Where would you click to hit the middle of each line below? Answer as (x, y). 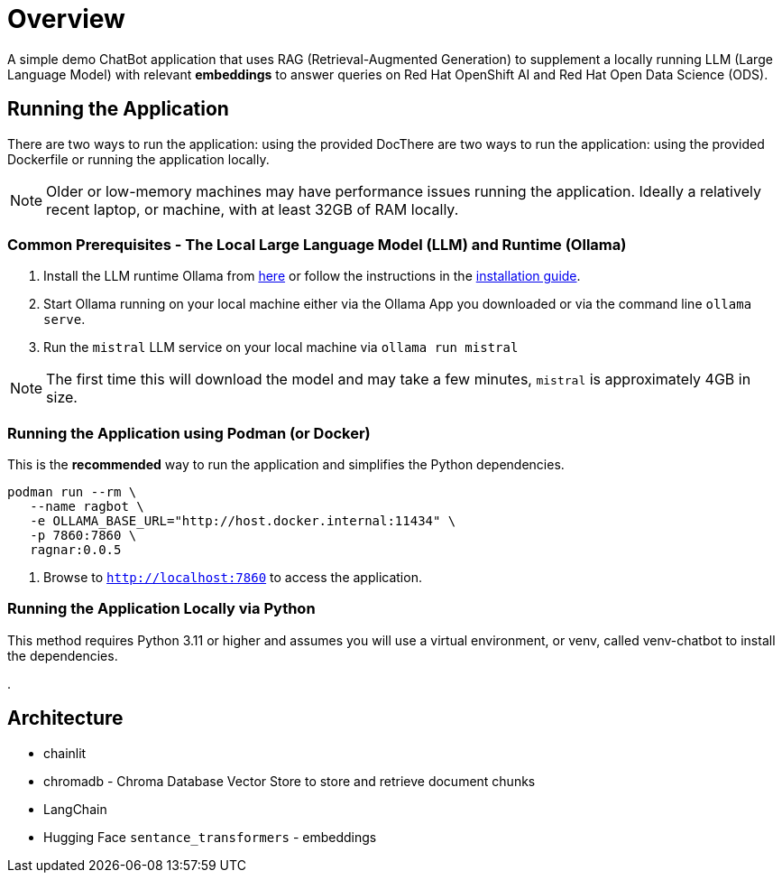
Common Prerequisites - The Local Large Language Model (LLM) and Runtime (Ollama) (317, 244)
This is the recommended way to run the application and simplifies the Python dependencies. (286, 465)
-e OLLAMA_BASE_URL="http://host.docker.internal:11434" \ (243, 521)
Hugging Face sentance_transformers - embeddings (210, 837)
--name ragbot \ (87, 507)
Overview (66, 19)
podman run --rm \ (72, 492)
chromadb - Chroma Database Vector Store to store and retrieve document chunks (290, 781)
